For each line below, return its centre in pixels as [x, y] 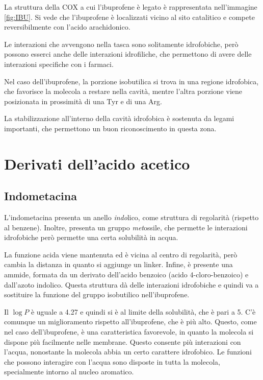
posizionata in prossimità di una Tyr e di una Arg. [83, 101]
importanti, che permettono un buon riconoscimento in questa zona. [110, 128]
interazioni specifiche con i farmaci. [59, 64]
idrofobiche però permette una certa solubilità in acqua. [91, 237]
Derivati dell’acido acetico [97, 163]
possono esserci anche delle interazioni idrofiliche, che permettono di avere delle [128, 54]
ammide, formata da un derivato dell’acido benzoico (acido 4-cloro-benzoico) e [126, 275]
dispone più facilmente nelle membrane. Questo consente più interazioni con [123, 341]
